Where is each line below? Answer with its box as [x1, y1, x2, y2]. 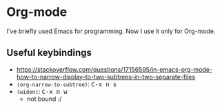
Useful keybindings [6, 47, 92, 59]
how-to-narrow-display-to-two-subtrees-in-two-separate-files [16, 72, 196, 81]
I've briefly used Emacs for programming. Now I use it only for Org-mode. [6, 27, 216, 35]
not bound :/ [26, 95, 62, 103]
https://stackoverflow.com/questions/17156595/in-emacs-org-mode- [16, 65, 213, 73]
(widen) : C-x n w [16, 87, 68, 95]
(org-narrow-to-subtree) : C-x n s [16, 80, 117, 88]
